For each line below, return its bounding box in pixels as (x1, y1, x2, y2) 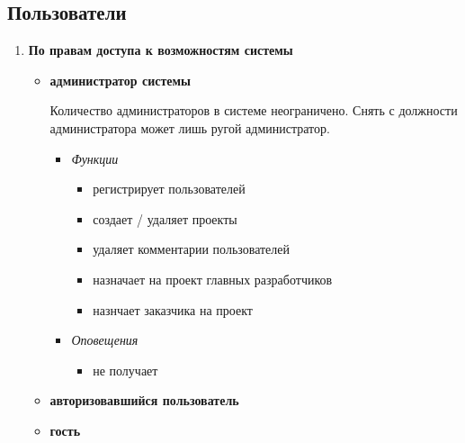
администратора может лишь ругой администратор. (49, 118, 330, 137)
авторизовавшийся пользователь (49, 391, 239, 410)
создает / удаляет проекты (93, 209, 237, 228)
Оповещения (71, 330, 139, 349)
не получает (93, 360, 158, 379)
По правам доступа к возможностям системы (28, 41, 293, 59)
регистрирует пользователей (93, 179, 246, 198)
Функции (71, 149, 119, 167)
